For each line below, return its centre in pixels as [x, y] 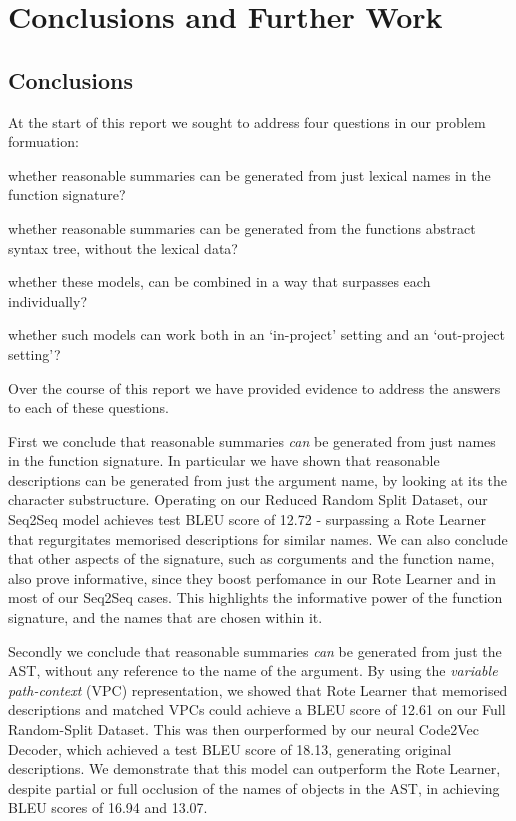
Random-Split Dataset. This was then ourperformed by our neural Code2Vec [244, 729]
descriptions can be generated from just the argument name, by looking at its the [258, 479]
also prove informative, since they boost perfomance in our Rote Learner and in [252, 577]
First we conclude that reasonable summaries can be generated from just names [252, 440]
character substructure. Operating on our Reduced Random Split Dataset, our [248, 499]
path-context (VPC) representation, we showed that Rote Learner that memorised [258, 689]
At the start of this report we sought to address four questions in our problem [247, 121]
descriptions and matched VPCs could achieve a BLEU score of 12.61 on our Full [257, 709]
